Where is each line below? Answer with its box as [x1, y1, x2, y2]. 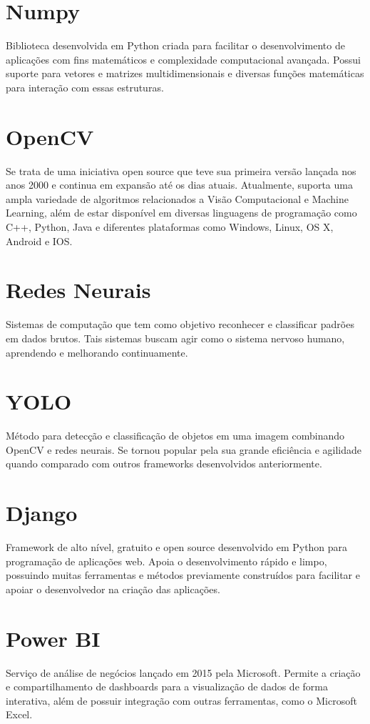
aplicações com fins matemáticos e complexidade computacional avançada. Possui [6, 51, 361, 66]
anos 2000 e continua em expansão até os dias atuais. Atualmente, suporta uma [6, 177, 353, 192]
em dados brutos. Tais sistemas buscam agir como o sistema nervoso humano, [6, 330, 345, 345]
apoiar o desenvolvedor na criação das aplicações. [6, 581, 220, 596]
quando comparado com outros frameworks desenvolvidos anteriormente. [6, 456, 322, 471]
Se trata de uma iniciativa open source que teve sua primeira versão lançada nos [6, 163, 356, 178]
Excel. [6, 707, 33, 722]
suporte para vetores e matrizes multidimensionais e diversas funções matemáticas [6, 66, 364, 81]
